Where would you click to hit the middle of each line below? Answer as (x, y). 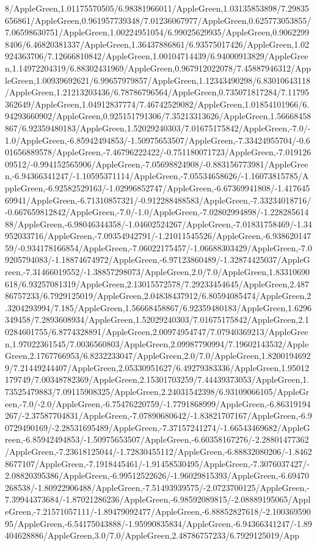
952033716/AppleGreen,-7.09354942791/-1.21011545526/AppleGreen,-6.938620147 (158, 236)
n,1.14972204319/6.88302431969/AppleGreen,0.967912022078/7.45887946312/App (158, 68)
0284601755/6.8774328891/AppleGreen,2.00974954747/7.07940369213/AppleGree (157, 332)
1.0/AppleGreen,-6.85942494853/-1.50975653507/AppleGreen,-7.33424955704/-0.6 (158, 140)
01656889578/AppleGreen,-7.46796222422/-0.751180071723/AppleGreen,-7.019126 (158, 152)
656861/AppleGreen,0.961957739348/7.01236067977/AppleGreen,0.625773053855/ (158, 20)
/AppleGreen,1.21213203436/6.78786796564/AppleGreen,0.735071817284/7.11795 (157, 92)
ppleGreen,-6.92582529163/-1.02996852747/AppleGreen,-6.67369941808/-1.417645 (158, 187)
